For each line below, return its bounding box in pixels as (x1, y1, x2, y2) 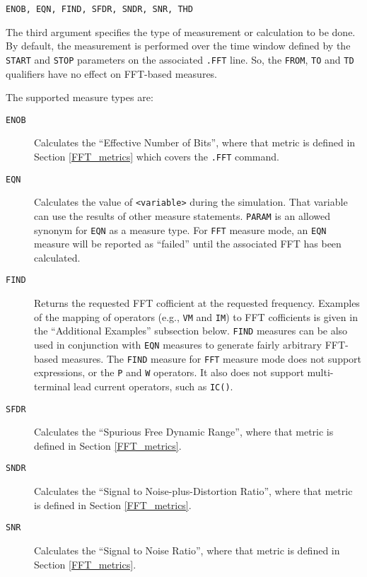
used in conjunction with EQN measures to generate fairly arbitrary (34, 337, 322, 351)
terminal (34, 378, 71, 393)
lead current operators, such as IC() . (74, 378, 233, 393)
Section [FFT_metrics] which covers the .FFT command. (34, 148, 279, 163)
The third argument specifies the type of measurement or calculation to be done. (6, 24, 356, 39)
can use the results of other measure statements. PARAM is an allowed (34, 208, 331, 223)
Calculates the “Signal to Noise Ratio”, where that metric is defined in (34, 542, 340, 557)
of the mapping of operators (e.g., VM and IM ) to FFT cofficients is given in (34, 309, 358, 324)
